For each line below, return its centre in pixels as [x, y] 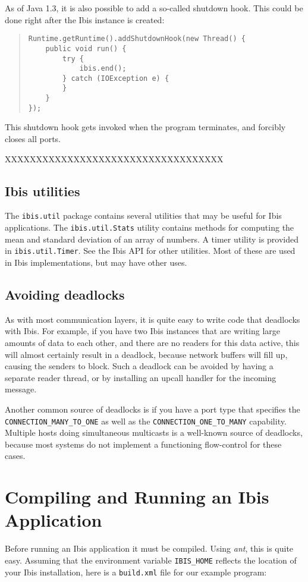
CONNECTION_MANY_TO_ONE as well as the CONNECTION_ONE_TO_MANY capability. [146, 421]
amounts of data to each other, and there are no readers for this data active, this [152, 342]
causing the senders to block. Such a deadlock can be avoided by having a [139, 366]
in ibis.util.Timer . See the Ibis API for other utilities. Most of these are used [150, 251]
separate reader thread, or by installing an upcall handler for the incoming [141, 377]
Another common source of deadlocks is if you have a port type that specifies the [153, 409]
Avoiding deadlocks [65, 294]
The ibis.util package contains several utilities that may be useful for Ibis [143, 216]
